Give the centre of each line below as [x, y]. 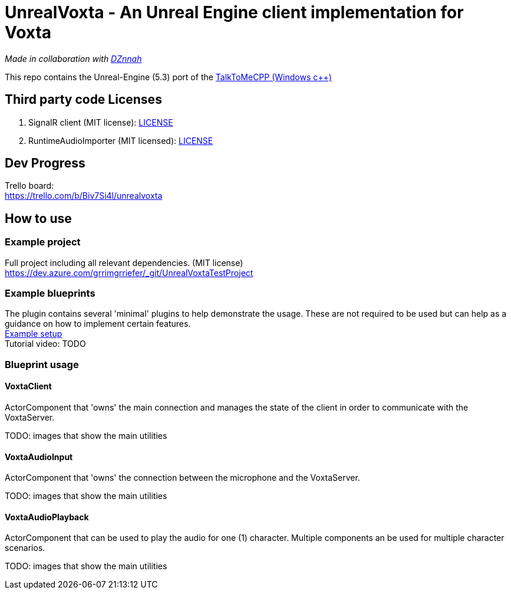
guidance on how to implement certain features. [98, 324]
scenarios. [25, 548]
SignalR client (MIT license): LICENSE [101, 122]
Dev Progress [45, 163]
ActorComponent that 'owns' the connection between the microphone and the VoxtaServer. [182, 478]
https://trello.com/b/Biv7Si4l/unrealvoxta [84, 196]
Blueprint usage [42, 364]
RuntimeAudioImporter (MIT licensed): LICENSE [121, 140]
